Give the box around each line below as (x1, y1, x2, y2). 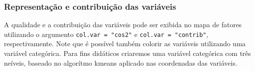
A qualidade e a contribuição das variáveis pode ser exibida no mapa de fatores (4, 19, 242, 30)
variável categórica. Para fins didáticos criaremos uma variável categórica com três (4, 48, 251, 58)
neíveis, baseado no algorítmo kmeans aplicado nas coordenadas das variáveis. (4, 57, 237, 68)
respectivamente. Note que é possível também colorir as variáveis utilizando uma (4, 38, 246, 49)
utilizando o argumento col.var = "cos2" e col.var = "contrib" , (4, 29, 208, 39)
